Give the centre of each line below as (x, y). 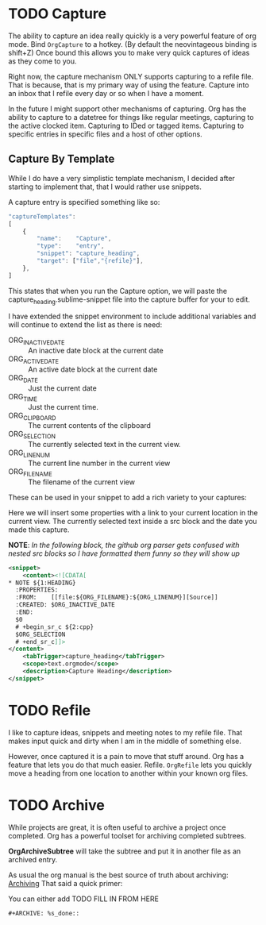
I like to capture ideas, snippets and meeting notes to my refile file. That (125, 732)
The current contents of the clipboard (89, 426)
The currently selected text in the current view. (104, 445)
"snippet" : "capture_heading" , (89, 254)
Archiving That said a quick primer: (66, 883)
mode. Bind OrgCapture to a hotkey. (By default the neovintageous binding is (133, 44)
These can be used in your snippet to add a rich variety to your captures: (128, 497)
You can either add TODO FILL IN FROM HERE (83, 899)
